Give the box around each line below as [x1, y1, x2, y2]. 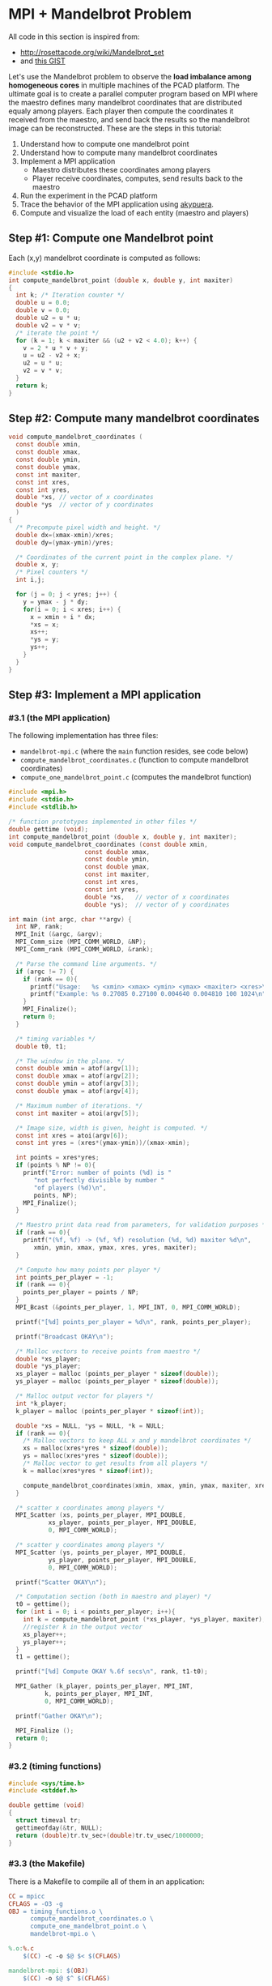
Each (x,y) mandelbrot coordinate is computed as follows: [8, 253, 201, 263]
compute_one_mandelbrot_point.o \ [29, 1922, 147, 1931]
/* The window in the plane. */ [15, 1057, 125, 1066]
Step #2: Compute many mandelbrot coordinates [8, 412, 261, 425]
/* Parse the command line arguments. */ [15, 959, 158, 968]
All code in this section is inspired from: [8, 32, 140, 41]
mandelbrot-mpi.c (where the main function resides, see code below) [19, 746, 249, 756]
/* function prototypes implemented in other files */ [8, 818, 198, 826]
